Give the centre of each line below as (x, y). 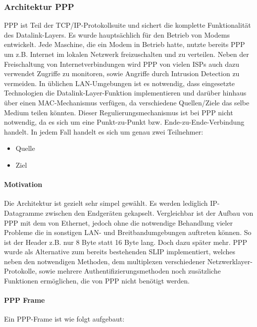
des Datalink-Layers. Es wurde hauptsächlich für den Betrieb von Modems (117, 34)
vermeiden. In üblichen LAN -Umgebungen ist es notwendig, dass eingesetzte (120, 83)
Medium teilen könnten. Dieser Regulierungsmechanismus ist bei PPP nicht (119, 112)
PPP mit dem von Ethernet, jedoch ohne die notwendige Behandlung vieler (118, 222)
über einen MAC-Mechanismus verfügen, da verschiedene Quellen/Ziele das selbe (127, 102)
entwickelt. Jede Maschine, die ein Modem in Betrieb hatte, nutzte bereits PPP (125, 44)
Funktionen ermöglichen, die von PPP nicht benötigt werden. (97, 281)
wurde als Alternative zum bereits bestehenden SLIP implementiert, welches (120, 252)
